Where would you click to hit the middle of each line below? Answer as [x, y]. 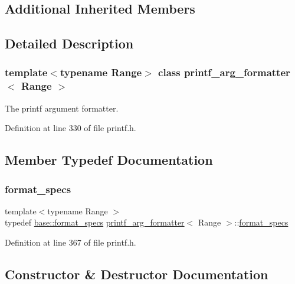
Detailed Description [69, 43]
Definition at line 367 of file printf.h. [71, 242]
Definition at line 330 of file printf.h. [71, 128]
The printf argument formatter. [62, 108]
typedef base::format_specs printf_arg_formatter [95, 222]
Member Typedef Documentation [109, 160]
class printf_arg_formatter [224, 72]
